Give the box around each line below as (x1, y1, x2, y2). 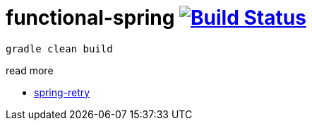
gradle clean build (6, 42, 113, 55)
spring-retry (34, 86, 90, 98)
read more (6, 64, 54, 76)
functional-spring (6, 6, 175, 30)
